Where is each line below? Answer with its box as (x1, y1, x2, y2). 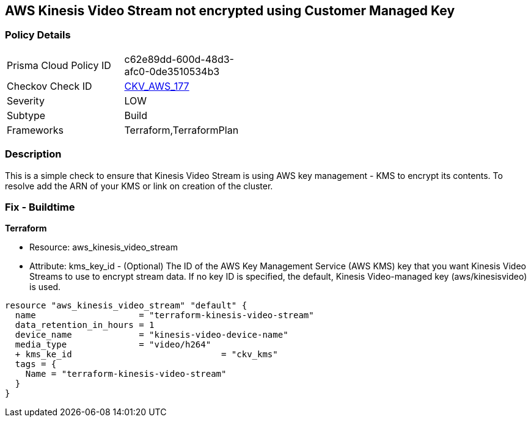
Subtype (7, 109, 46, 122)
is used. (29, 282, 61, 293)
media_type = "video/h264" (15, 340, 211, 350)
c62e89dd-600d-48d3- (124, 53, 234, 65)
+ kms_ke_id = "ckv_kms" (15, 349, 278, 360)
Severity (7, 94, 45, 107)
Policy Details (5, 29, 71, 42)
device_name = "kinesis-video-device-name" (15, 330, 288, 340)
